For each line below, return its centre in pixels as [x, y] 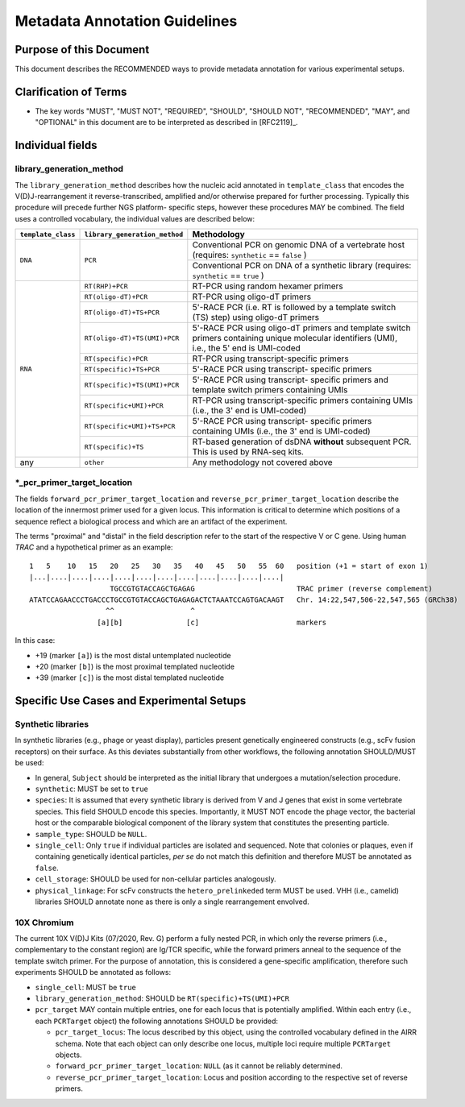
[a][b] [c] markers [212, 622]
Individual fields [56, 145]
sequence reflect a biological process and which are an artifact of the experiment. [151, 521]
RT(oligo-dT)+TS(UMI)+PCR [132, 338]
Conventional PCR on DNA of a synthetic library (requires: [302, 266]
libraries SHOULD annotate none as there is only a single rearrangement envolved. [172, 902]
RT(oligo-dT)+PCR [116, 297]
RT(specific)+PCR [116, 359]
